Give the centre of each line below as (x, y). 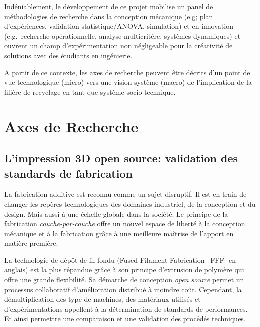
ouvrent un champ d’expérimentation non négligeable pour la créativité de (118, 45)
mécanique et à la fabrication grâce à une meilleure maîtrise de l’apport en (119, 233)
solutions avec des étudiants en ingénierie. (68, 55)
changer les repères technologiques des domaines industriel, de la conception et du (130, 203)
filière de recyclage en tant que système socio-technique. (90, 92)
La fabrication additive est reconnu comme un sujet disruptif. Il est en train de (125, 194)
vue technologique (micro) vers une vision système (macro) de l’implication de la (128, 82)
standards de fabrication (68, 173)
